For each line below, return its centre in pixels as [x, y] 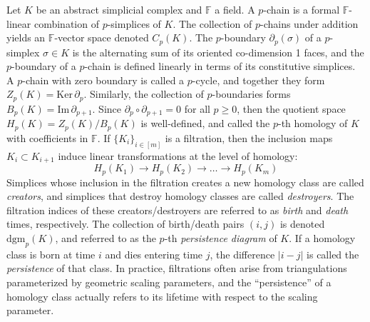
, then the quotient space [291, 108]
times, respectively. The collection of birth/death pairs [125, 224]
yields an [26, 37]
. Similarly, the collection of [144, 94]
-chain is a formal [302, 9]
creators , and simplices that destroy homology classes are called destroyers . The [180, 196]
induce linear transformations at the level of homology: [178, 155]
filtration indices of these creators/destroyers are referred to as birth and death [178, 210]
